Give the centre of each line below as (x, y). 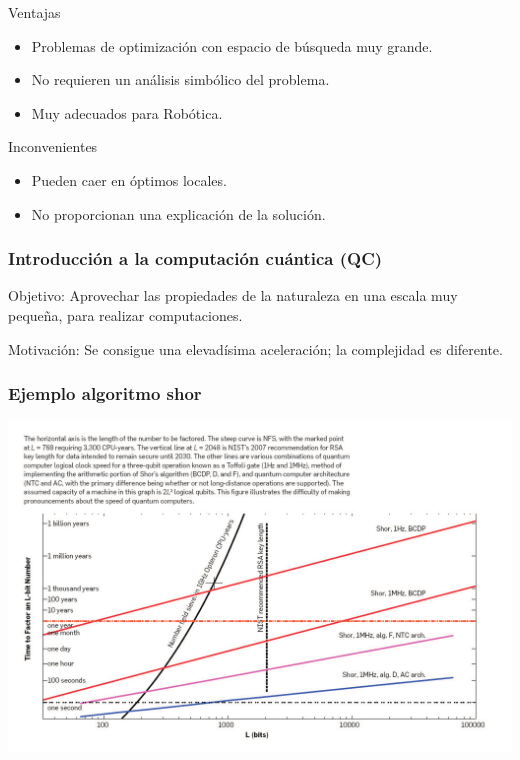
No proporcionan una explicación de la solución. (178, 213)
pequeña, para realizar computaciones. (125, 314)
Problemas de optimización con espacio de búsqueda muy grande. (232, 45)
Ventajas (34, 12)
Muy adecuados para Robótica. (127, 112)
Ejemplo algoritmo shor (105, 393)
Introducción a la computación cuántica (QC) (195, 258)
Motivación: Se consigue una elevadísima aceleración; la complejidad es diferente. (255, 348)
